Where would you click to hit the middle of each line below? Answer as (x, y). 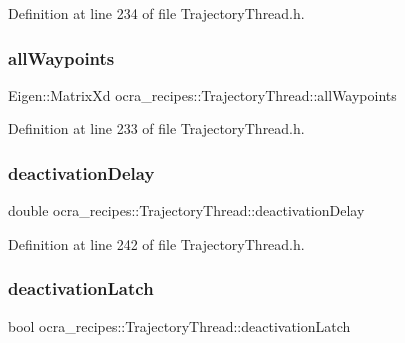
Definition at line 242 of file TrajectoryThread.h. (156, 243)
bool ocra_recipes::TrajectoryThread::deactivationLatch (179, 325)
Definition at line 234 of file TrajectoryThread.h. (156, 13)
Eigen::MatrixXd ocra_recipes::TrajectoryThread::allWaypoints (202, 94)
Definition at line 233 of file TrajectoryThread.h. (156, 128)
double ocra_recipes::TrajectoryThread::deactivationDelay (186, 210)
